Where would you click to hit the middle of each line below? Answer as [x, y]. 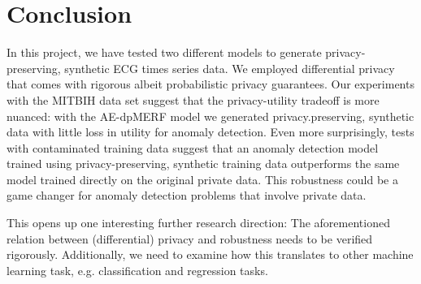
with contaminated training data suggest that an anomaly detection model [193, 147]
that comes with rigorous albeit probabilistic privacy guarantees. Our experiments [210, 84]
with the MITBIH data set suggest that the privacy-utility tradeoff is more [193, 99]
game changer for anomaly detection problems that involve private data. [187, 195]
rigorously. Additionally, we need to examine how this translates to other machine [210, 254]
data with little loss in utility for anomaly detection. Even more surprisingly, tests [210, 132]
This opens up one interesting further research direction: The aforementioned [198, 223]
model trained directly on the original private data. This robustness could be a [202, 179]
